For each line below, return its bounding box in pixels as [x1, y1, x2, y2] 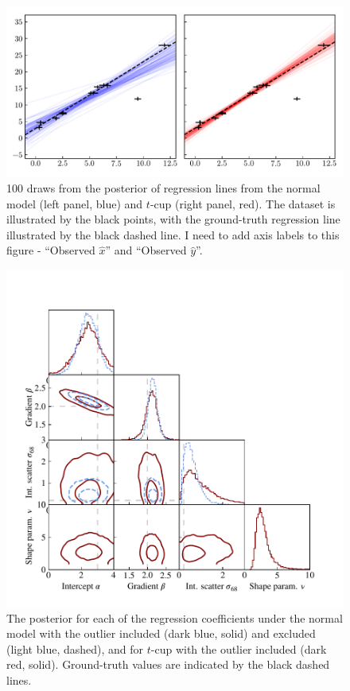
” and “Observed [105, 242, 187, 258]
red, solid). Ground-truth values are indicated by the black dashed [6, 656, 330, 673]
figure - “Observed [6, 242, 95, 258]
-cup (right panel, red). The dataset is [150, 195, 336, 212]
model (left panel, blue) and [6, 195, 143, 212]
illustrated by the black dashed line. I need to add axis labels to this [6, 226, 340, 243]
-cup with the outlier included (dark [150, 640, 327, 657]
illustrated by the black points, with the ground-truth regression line [6, 211, 340, 227]
